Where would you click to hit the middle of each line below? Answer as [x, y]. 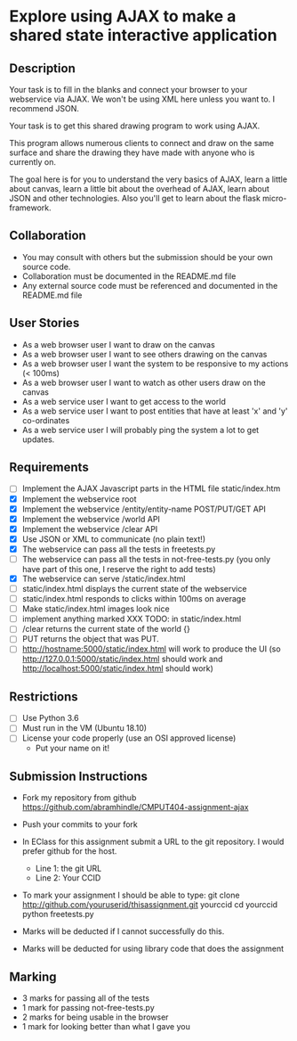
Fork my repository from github [79, 798]
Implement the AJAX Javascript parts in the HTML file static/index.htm [151, 488]
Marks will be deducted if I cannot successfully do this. [123, 931]
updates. [38, 439]
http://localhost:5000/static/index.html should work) [117, 668]
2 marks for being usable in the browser [95, 1017]
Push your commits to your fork [80, 824]
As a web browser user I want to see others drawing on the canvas [144, 354]
